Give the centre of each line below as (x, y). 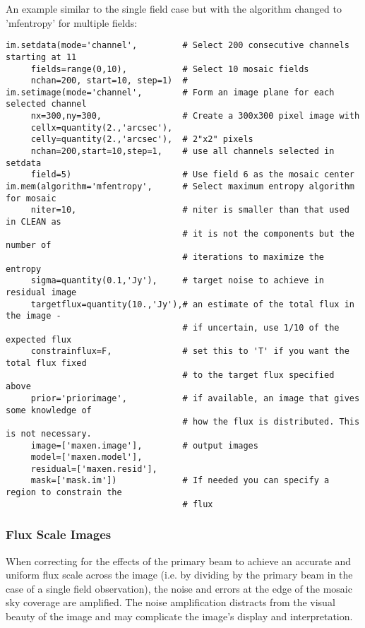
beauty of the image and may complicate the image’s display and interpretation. (179, 616)
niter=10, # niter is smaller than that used (190, 210)
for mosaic (31, 198)
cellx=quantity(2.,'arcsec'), (102, 128)
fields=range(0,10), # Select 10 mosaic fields (170, 69)
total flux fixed (46, 363)
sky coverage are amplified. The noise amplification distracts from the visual (170, 602)
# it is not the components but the (268, 233)
